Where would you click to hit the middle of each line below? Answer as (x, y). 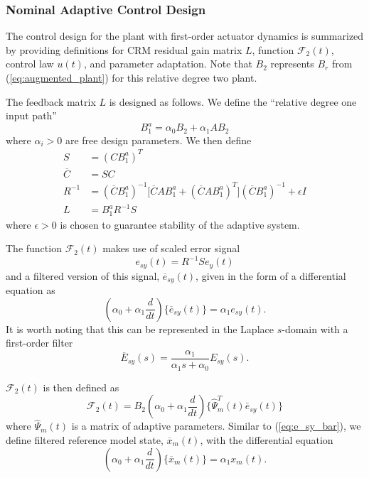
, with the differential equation (267, 439)
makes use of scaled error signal (171, 248)
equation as (31, 290)
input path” (31, 115)
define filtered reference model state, (85, 439)
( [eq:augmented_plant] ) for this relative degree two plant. (132, 77)
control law (30, 64)
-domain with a (315, 328)
